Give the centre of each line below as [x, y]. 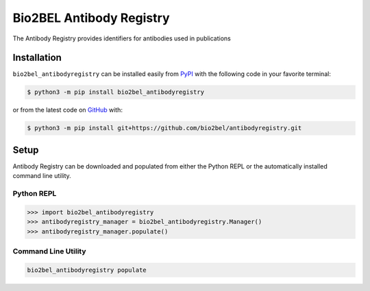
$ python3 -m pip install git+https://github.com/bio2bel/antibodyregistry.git [164, 128]
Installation [37, 58]
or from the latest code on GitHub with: [68, 110]
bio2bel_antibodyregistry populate [87, 270]
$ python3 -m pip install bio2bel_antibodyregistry [116, 92]
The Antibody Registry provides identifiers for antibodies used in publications [122, 38]
